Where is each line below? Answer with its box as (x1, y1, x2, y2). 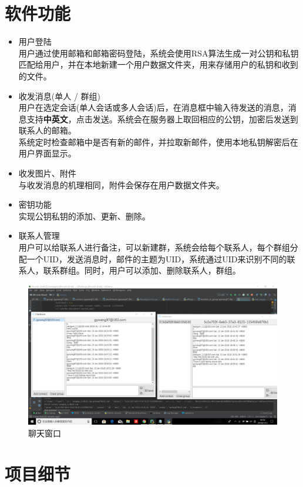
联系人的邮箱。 (18, 124, 76, 136)
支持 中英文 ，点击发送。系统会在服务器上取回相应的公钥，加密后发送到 (26, 112, 298, 125)
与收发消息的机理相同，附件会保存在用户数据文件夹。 (18, 178, 224, 191)
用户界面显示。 (18, 147, 76, 159)
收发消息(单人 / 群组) (18, 89, 101, 102)
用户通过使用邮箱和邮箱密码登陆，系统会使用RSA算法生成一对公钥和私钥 (18, 46, 299, 59)
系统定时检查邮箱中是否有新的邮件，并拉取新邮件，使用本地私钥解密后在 (18, 135, 298, 148)
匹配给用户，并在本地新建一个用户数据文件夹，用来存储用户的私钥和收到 (18, 58, 298, 71)
